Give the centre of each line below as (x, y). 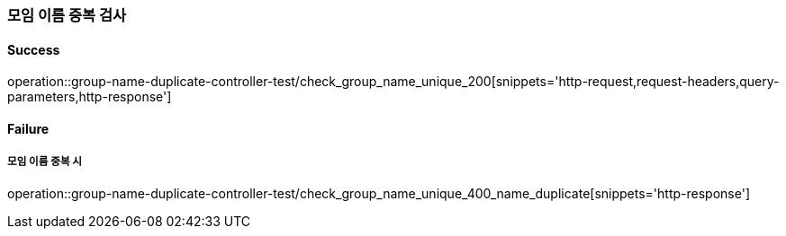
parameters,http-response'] (90, 97)
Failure (28, 128)
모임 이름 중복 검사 (67, 15)
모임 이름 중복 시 (45, 162)
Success (34, 49)
